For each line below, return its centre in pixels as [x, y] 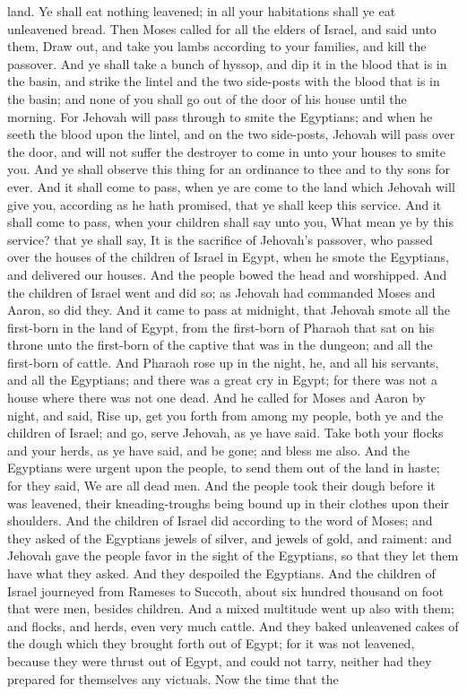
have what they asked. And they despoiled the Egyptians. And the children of [221, 573]
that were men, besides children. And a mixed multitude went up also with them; [231, 608]
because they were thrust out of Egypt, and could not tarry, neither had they [220, 660]
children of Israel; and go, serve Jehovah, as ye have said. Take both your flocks [225, 433]
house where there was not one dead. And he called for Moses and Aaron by [216, 398]
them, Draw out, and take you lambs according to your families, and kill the [217, 46]
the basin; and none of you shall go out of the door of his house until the [207, 98]
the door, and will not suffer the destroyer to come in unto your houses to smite [226, 151]
